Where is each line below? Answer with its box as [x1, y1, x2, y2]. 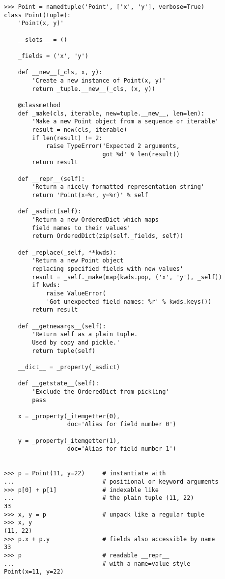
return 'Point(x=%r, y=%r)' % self [32, 192, 148, 199]
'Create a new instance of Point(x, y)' [32, 77, 166, 84]
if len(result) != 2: [32, 134, 103, 142]
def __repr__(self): [18, 175, 85, 182]
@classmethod [18, 101, 60, 109]
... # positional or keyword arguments [4, 478, 219, 486]
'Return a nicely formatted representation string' [32, 183, 205, 191]
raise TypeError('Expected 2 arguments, [46, 143, 180, 150]
